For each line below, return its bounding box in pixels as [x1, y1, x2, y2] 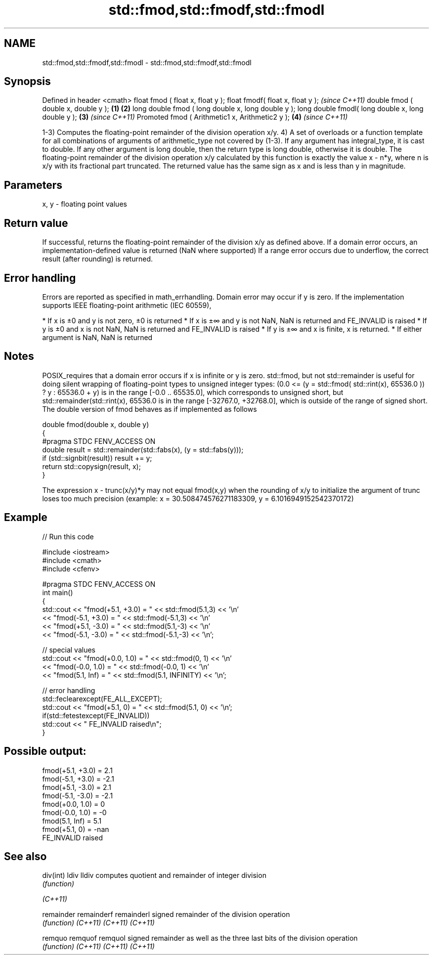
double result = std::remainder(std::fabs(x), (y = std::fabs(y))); [42, 445, 244, 454]
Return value [4, 217, 68, 229]
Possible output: [4, 745, 87, 758]
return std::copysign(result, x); [42, 462, 141, 471]
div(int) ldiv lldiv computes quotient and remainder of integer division [42, 871, 266, 880]
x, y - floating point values [42, 200, 127, 209]
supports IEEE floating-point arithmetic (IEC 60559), [42, 301, 212, 309]
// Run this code [42, 532, 94, 541]
